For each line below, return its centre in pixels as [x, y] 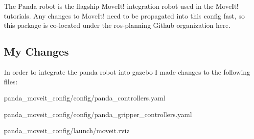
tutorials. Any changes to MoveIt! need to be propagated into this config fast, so [125, 15]
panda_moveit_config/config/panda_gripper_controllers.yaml [98, 114]
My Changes [36, 51]
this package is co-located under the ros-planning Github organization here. [117, 25]
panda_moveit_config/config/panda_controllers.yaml [85, 98]
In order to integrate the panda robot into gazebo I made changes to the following [127, 71]
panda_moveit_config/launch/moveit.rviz [67, 130]
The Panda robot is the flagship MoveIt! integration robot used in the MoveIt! [121, 6]
